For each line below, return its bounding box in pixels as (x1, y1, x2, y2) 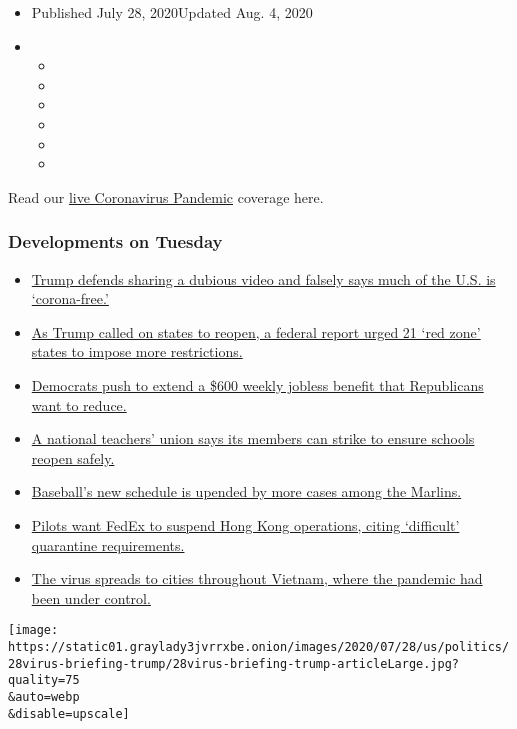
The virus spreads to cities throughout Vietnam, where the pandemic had (31, 568, 483, 589)
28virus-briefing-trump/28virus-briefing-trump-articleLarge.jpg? (8, 656, 460, 671)
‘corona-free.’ (31, 288, 109, 309)
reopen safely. (31, 447, 115, 468)
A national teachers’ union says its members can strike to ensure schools (31, 428, 475, 449)
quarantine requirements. (31, 534, 185, 555)
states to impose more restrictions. (31, 341, 243, 362)
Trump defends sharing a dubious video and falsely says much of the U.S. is (31, 268, 496, 289)
